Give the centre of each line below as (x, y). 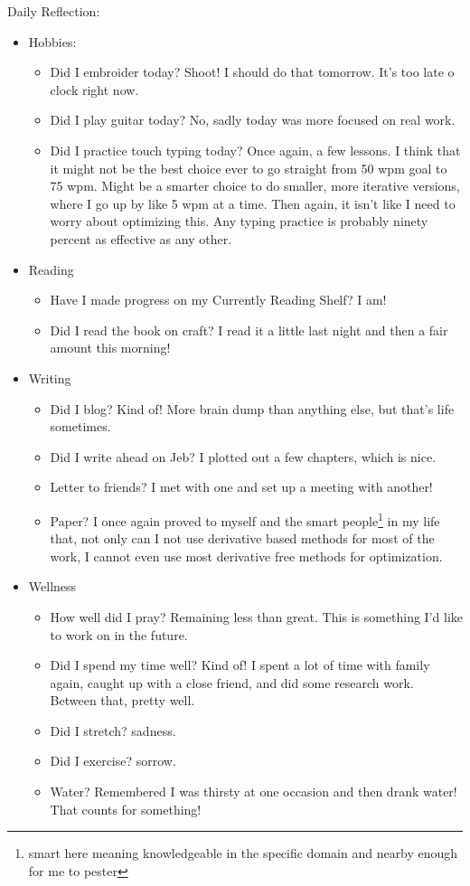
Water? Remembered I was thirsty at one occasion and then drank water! (254, 792)
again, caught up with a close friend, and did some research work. (232, 682)
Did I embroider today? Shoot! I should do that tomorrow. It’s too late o (252, 72)
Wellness (52, 586)
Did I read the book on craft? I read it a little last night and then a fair (249, 330)
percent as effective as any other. (141, 238)
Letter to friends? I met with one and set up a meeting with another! (241, 487)
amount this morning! (110, 348)
